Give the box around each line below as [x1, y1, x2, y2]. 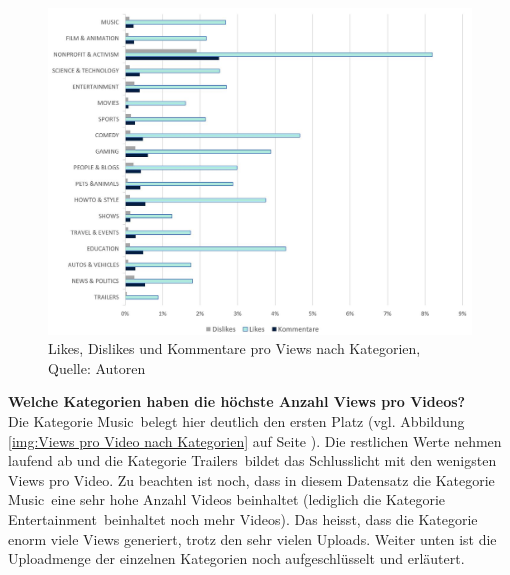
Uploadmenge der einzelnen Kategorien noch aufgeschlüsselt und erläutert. [8, 548, 465, 569]
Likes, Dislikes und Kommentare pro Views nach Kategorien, [48, 338, 421, 359]
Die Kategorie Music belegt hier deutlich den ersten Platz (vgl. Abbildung [8, 411, 465, 432]
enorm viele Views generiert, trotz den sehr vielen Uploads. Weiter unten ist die [8, 528, 497, 549]
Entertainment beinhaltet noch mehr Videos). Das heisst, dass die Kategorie [8, 509, 478, 530]
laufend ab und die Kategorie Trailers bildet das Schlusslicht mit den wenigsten [8, 450, 497, 471]
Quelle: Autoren [48, 357, 146, 378]
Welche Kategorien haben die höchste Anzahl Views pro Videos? [8, 391, 466, 412]
